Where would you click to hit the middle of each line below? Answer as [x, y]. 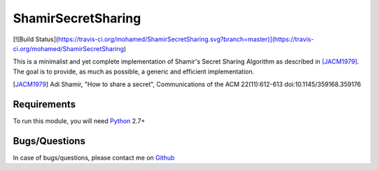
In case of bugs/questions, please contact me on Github [94, 157]
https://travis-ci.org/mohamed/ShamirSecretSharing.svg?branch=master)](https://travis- [186, 39]
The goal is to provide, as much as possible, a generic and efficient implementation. [134, 71]
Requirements [44, 104]
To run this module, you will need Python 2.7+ [79, 121]
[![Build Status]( [36, 39]
